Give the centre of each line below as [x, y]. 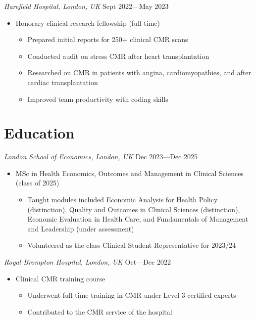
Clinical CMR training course [60, 278]
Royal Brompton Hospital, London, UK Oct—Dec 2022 [87, 262]
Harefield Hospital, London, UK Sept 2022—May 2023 [86, 6]
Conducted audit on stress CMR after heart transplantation [118, 56]
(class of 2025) [37, 183]
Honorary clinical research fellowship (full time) [88, 23]
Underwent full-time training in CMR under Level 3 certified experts [132, 295]
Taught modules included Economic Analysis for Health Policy [123, 200]
